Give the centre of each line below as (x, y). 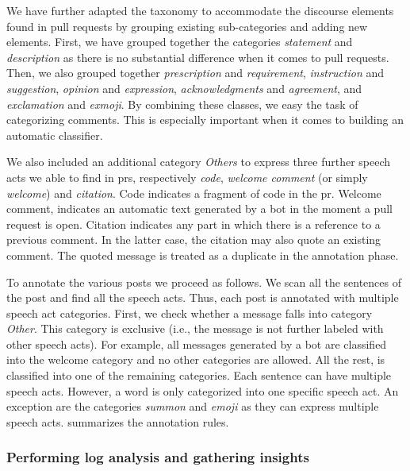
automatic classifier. (55, 135)
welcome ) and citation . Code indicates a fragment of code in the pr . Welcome (194, 193)
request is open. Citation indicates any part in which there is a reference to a (194, 224)
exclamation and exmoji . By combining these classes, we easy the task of (182, 104)
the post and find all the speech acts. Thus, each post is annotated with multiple (203, 297)
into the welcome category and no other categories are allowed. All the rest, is (196, 359)
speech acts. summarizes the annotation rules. (118, 421)
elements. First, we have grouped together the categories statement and (180, 42)
